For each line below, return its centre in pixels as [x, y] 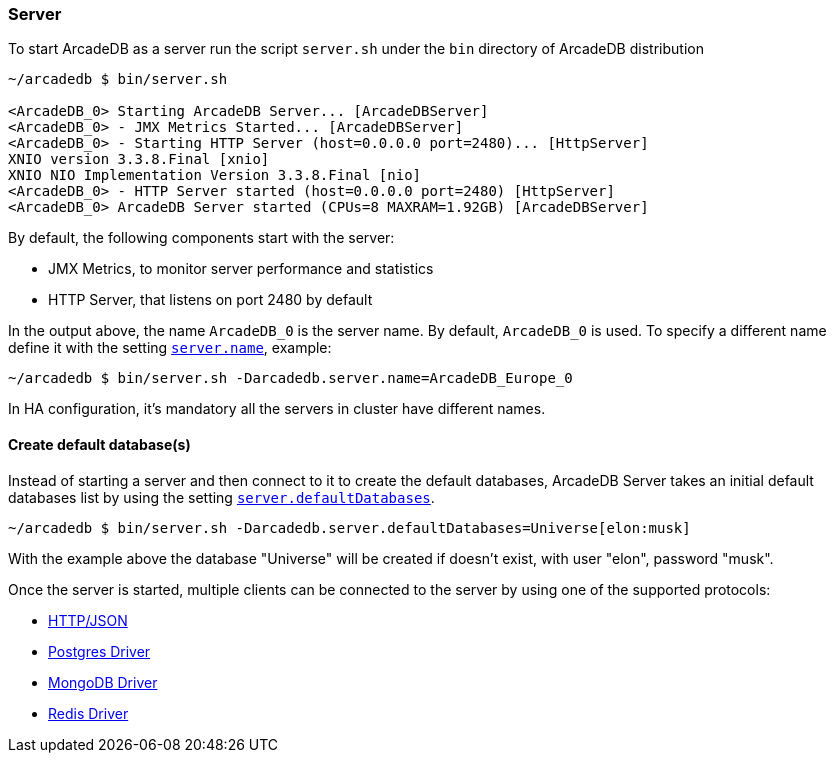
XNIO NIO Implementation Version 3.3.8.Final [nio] [215, 175]
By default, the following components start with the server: [201, 238]
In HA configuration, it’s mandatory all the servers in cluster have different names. [277, 409]
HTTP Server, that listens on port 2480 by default [210, 300]
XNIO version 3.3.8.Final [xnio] [139, 159]
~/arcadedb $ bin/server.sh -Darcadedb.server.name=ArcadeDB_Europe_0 [290, 378]
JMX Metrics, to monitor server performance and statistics [241, 269]
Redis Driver [88, 713]
